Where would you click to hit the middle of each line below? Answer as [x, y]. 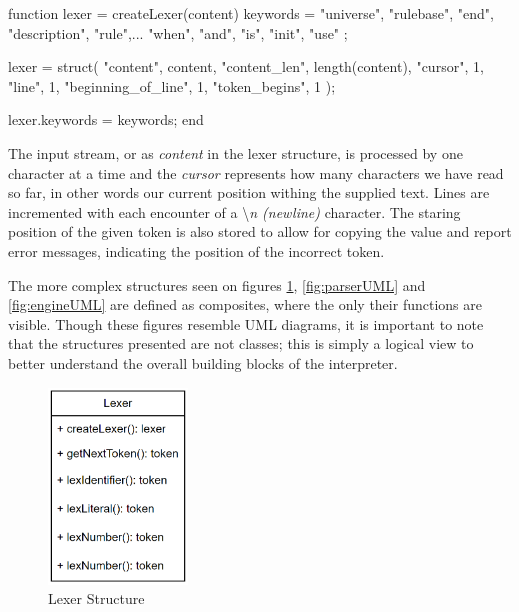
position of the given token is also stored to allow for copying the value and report [260, 231]
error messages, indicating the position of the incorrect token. [196, 250]
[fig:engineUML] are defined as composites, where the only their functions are [245, 304]
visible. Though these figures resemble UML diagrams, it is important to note [246, 323]
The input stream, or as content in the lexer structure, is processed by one [235, 152]
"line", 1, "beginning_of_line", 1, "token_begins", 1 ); [172, 85]
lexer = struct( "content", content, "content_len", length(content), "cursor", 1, [246, 66]
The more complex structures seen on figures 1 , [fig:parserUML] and [217, 284]
